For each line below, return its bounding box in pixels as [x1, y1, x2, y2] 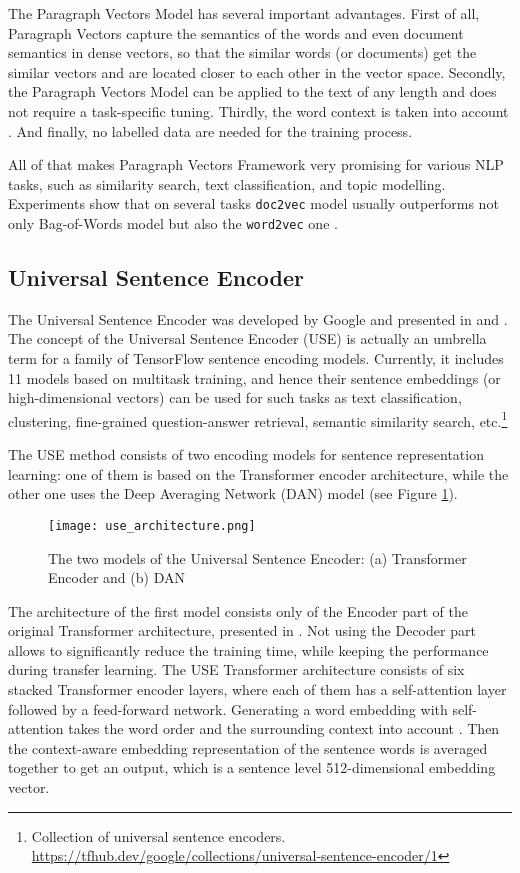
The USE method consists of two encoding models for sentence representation [8, 444, 484, 465]
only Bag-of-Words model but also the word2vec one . [8, 213, 338, 233]
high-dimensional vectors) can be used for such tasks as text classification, [8, 387, 462, 408]
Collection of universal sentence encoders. [31, 825, 286, 846]
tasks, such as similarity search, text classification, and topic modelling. [8, 173, 446, 194]
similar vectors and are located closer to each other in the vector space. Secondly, [8, 61, 506, 82]
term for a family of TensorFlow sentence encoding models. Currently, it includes [8, 348, 504, 369]
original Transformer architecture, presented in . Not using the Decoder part [8, 620, 476, 641]
